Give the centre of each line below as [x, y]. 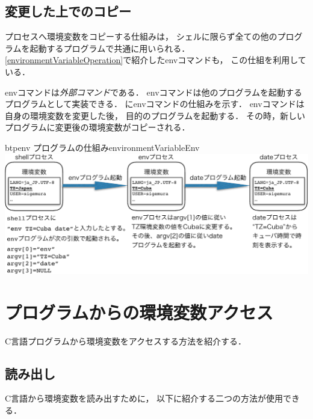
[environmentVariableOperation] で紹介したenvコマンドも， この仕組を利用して [156, 60]
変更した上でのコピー [68, 11]
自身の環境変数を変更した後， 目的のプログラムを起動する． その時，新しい [155, 115]
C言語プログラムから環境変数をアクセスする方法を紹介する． [126, 341]
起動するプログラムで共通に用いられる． [110, 48]
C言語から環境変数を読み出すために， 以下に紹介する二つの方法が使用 [144, 398]
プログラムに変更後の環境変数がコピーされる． [98, 127]
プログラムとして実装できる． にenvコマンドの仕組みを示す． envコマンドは [155, 104]
